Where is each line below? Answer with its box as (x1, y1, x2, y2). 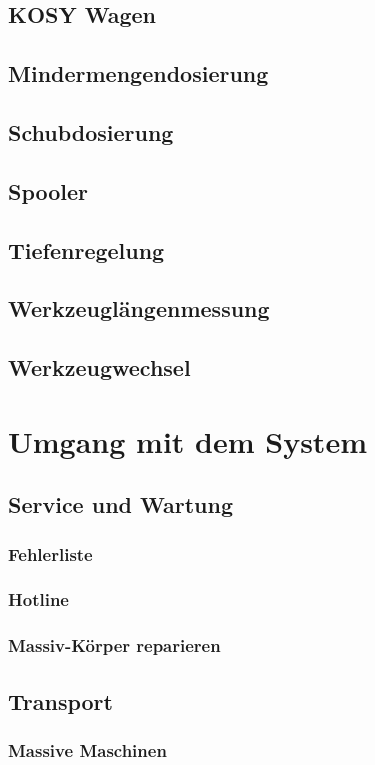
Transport (8, 685, 113, 716)
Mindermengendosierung (8, 58, 269, 89)
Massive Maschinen (8, 737, 167, 762)
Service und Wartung (8, 489, 233, 520)
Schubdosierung (8, 116, 174, 147)
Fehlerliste (8, 541, 93, 566)
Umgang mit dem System (8, 420, 367, 461)
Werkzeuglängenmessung (8, 293, 270, 324)
